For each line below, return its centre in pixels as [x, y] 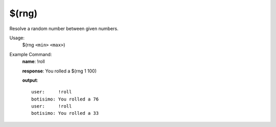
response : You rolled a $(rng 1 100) [60, 71]
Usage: [17, 38]
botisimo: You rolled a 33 [65, 113]
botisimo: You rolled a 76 [65, 99]
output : [30, 80]
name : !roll [34, 62]
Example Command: [31, 54]
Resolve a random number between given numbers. [64, 29]
